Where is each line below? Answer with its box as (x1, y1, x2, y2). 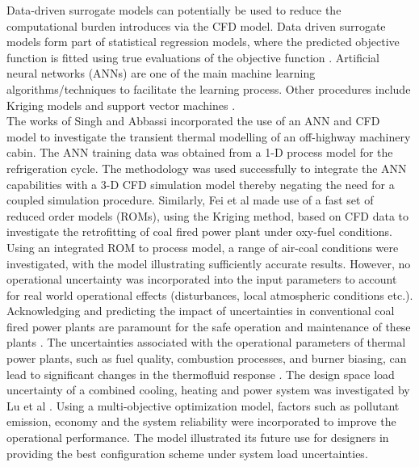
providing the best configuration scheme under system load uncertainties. (6, 444, 368, 461)
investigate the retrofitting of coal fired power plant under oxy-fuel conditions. (6, 223, 392, 240)
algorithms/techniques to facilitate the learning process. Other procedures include (6, 80, 411, 97)
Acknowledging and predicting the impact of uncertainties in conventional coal (6, 302, 395, 319)
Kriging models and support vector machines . (6, 96, 236, 113)
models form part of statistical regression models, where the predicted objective (6, 33, 400, 50)
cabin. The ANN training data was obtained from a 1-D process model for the (6, 144, 393, 161)
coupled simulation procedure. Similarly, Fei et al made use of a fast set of (6, 191, 374, 208)
